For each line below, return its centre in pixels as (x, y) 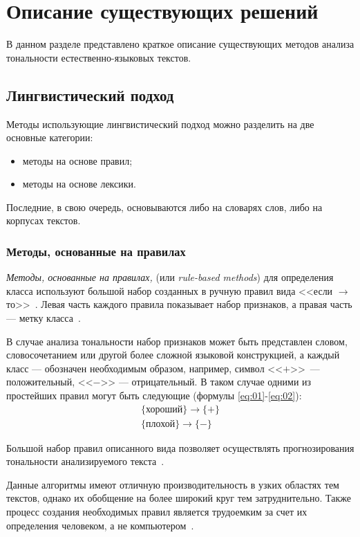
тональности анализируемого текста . (85, 461)
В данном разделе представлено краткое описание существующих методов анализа (180, 44)
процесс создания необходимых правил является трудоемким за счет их (157, 512)
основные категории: (50, 137)
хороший (164, 409)
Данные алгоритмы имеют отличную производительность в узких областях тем (173, 484)
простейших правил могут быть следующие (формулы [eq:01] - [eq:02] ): (154, 395)
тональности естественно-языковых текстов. (99, 57)
